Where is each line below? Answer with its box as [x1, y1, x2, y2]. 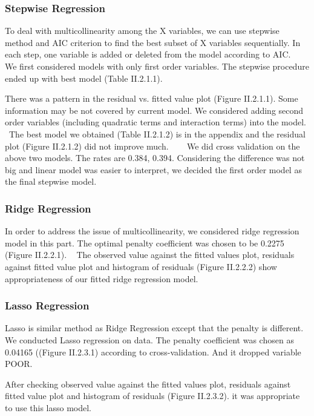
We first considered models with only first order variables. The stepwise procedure [5, 60, 309, 72]
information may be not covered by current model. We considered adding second [5, 104, 304, 116]
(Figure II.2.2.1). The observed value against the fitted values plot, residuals [5, 248, 295, 261]
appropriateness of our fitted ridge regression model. [5, 272, 198, 285]
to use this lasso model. [5, 401, 92, 414]
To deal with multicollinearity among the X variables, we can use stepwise [5, 24, 280, 37]
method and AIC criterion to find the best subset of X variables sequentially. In [5, 36, 301, 48]
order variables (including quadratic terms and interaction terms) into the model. [5, 116, 306, 128]
